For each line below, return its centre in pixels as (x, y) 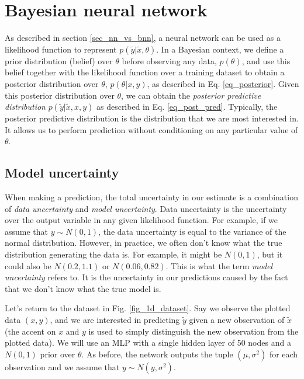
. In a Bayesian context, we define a (220, 49)
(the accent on (30, 331)
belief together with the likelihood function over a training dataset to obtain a (145, 72)
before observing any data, (169, 60)
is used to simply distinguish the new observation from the (194, 331)
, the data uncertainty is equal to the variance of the (192, 231)
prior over (58, 354)
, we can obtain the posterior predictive (191, 95)
